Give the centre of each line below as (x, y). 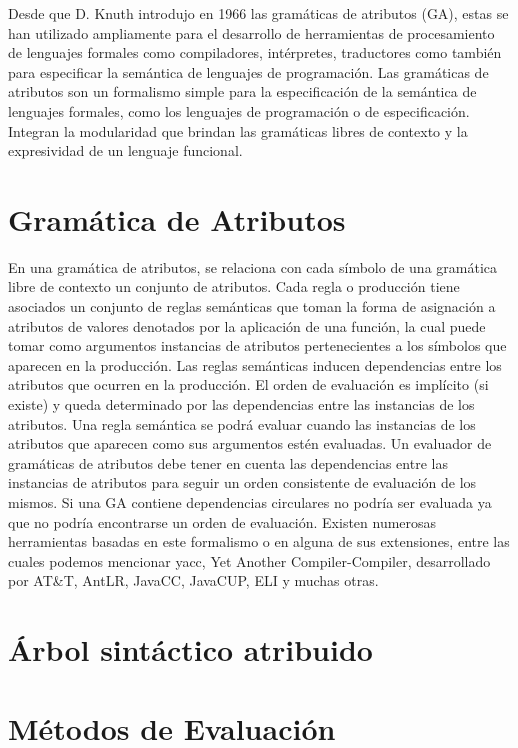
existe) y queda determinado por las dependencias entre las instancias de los (241, 404)
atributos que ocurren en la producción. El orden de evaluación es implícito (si (248, 384)
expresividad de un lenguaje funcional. (125, 150)
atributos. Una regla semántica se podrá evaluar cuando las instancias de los (242, 423)
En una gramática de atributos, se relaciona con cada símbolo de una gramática (253, 266)
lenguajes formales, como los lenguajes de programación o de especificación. (239, 110)
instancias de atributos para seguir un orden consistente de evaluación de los (242, 482)
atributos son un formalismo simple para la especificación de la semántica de (242, 91)
